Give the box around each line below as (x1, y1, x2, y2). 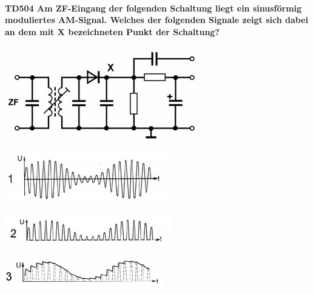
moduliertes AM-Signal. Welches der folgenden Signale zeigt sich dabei (5, 13, 309, 26)
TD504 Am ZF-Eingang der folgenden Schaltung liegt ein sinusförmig (5, 1, 302, 14)
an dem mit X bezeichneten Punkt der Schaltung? (5, 25, 220, 38)
